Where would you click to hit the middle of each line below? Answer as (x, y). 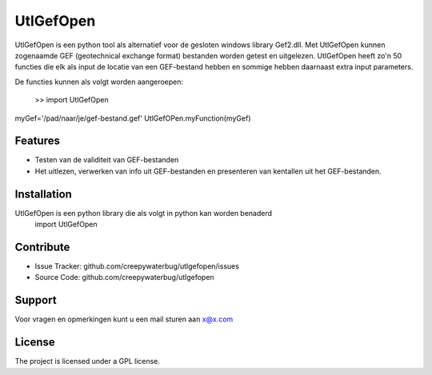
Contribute (42, 247)
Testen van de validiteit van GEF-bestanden (107, 160)
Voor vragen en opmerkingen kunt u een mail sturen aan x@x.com (124, 319)
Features (37, 141)
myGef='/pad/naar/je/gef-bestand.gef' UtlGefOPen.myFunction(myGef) (133, 118)
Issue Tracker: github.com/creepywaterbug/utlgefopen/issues (137, 266)
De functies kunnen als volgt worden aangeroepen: (99, 82)
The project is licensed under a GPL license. (87, 361)
